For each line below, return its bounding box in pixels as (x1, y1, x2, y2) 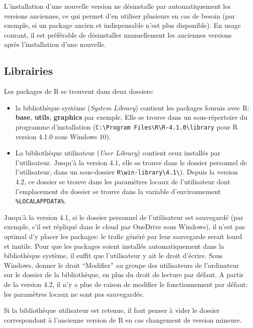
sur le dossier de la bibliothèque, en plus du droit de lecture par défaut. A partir (4, 269, 244, 280)
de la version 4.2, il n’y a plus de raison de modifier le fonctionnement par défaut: (4, 279, 248, 289)
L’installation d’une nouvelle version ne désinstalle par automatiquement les (4, 1, 231, 11)
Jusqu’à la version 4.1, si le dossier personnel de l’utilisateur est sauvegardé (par (4, 212, 244, 222)
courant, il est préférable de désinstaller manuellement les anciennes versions (4, 29, 232, 40)
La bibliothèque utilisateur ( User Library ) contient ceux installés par (15, 148, 220, 158)
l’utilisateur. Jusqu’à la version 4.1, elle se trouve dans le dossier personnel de (15, 157, 247, 167)
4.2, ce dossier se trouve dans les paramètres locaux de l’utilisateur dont (15, 176, 231, 187)
